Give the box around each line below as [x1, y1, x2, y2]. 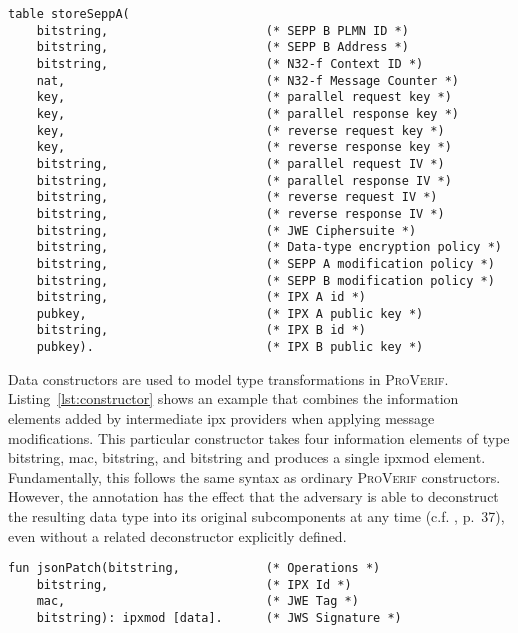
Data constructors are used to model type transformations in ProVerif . [8, 368, 449, 389]
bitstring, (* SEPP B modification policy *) [36, 273, 495, 288]
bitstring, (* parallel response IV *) [36, 173, 452, 188]
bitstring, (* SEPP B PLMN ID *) [36, 23, 409, 38]
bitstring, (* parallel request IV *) [36, 156, 445, 171]
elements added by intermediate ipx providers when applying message [8, 407, 435, 428]
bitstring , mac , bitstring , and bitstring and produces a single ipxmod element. [8, 447, 486, 468]
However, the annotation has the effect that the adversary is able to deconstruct [8, 486, 499, 507]
